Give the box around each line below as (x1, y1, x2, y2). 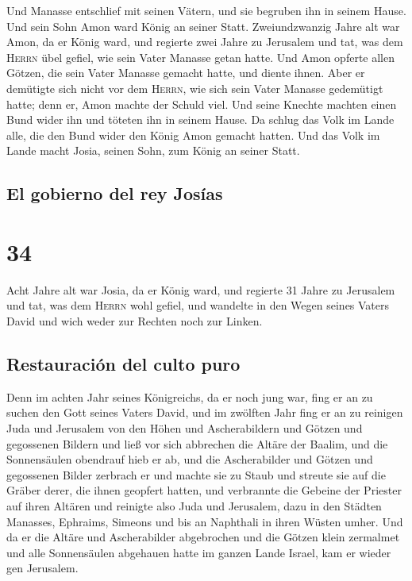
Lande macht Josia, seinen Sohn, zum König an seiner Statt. (6, 142, 300, 159)
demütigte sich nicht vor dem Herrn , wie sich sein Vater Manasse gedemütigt (6, 79, 383, 96)
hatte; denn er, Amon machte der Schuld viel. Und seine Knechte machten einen (6, 95, 397, 112)
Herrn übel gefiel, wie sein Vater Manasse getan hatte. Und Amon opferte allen (6, 48, 395, 65)
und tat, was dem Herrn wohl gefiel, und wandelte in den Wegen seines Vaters (6, 297, 390, 314)
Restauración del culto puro (6, 352, 241, 376)
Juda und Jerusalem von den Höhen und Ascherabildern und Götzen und (6, 420, 363, 437)
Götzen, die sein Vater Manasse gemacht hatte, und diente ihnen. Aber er (6, 64, 365, 81)
